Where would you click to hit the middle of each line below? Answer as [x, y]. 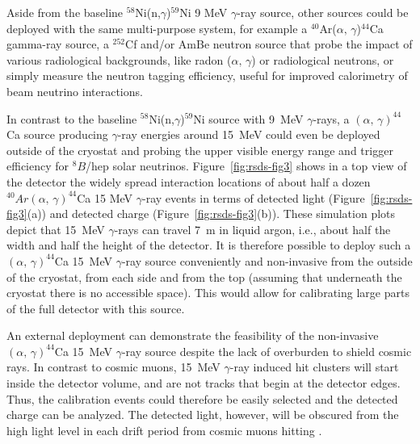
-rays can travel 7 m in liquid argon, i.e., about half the [252, 229]
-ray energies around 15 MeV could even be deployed [249, 134]
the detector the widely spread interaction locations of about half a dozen [189, 181]
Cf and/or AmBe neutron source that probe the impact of [269, 44]
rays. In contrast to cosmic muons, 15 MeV [113, 367]
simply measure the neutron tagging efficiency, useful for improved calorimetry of [207, 75]
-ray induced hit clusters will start [314, 367]
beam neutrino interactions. [75, 91]
